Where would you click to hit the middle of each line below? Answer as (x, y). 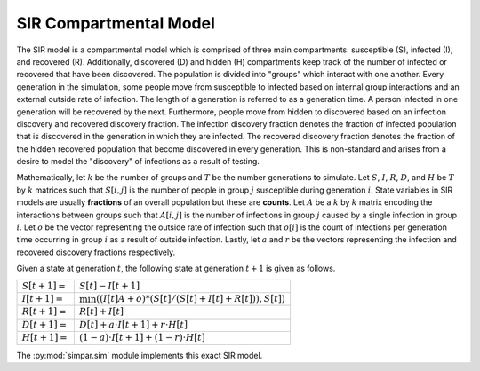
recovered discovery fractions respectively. (96, 252)
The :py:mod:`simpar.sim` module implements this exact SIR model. (140, 355)
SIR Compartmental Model (116, 23)
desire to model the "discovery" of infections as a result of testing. (138, 162)
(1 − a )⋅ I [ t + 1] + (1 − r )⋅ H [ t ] (142, 338)
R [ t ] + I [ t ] (101, 312)
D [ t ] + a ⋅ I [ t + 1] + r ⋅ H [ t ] (133, 324)
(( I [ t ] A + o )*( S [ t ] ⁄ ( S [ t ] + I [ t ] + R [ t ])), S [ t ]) (191, 299)
